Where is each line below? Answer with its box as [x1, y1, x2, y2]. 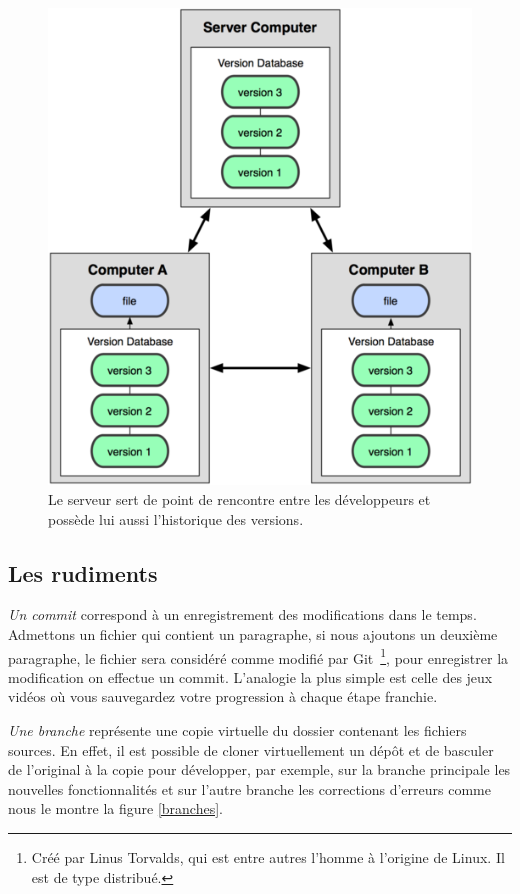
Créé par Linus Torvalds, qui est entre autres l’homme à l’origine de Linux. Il [31, 847, 505, 867]
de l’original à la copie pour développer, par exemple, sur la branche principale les [8, 759, 511, 780]
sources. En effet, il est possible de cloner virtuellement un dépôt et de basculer [8, 739, 494, 760]
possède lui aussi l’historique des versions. [48, 508, 304, 529]
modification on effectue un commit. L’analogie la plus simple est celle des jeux [8, 666, 493, 687]
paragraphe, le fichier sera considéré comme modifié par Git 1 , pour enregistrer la [8, 644, 509, 668]
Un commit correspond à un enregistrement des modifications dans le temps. [8, 604, 477, 625]
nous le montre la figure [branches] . [8, 798, 223, 819]
